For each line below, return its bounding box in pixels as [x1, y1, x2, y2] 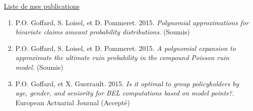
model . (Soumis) [15, 62, 63, 72]
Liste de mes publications [4, 1, 80, 11]
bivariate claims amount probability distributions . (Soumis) [15, 27, 190, 37]
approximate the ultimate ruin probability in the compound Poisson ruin [15, 52, 230, 63]
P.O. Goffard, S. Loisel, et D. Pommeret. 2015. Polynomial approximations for [15, 17, 249, 27]
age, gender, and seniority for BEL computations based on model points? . [15, 88, 234, 98]
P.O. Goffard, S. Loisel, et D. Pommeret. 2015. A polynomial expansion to [15, 43, 236, 53]
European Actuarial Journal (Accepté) [15, 97, 130, 107]
